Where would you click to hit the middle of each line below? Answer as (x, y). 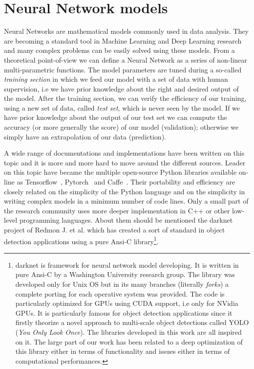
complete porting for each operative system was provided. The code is (120, 293)
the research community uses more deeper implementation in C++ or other (117, 210)
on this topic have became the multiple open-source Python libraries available (120, 172)
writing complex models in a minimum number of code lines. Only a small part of (126, 201)
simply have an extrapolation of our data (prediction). (85, 136)
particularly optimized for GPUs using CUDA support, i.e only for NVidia (127, 303)
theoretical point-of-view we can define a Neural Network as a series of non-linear (126, 59)
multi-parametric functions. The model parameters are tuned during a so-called (123, 69)
